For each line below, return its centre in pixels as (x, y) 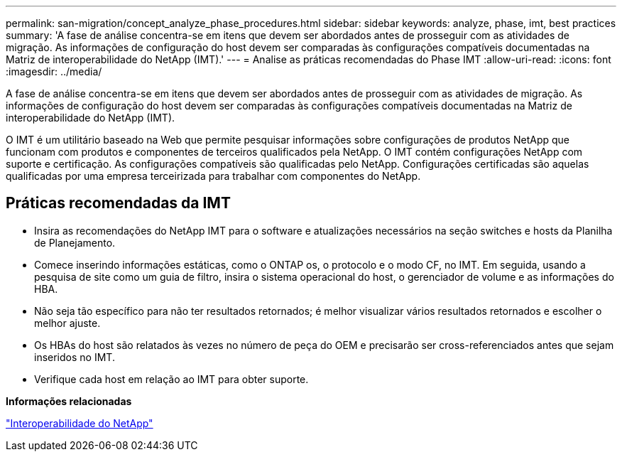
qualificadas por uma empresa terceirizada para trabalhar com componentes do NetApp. (213, 176)
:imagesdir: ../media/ (54, 71)
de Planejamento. (75, 242)
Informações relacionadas (69, 401)
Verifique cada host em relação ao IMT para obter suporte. (171, 379)
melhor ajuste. (67, 323)
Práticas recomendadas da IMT (118, 203)
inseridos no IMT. (75, 357)
